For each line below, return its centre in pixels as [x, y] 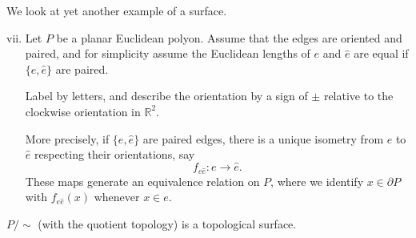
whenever [117, 197]
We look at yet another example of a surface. [117, 10]
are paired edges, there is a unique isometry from [263, 138]
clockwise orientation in [83, 111]
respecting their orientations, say [114, 154]
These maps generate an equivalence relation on [142, 181]
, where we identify [317, 181]
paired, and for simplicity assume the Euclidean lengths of [168, 53]
